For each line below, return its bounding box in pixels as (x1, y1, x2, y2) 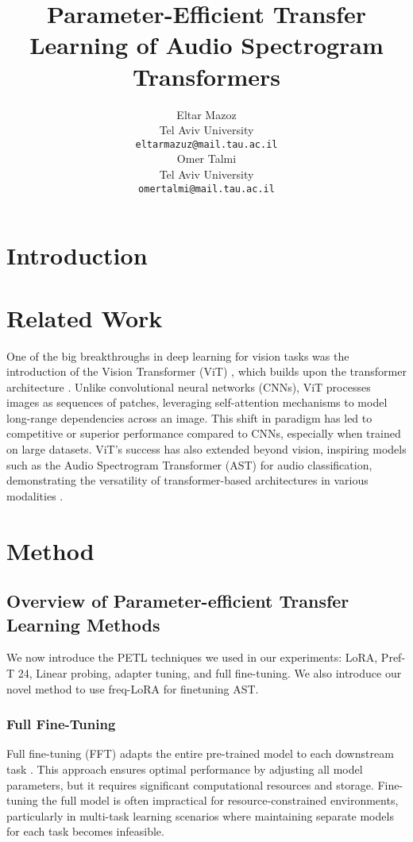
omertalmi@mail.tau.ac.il (138, 183, 275, 195)
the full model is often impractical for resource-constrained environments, (41, 792, 399, 809)
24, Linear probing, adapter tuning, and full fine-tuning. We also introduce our (17, 665, 402, 681)
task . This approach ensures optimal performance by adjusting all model (6, 761, 363, 777)
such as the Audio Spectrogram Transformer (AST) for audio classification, (6, 456, 372, 473)
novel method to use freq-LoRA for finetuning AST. (6, 680, 259, 697)
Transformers (132, 60, 280, 92)
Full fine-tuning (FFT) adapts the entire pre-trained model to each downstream (6, 745, 394, 762)
